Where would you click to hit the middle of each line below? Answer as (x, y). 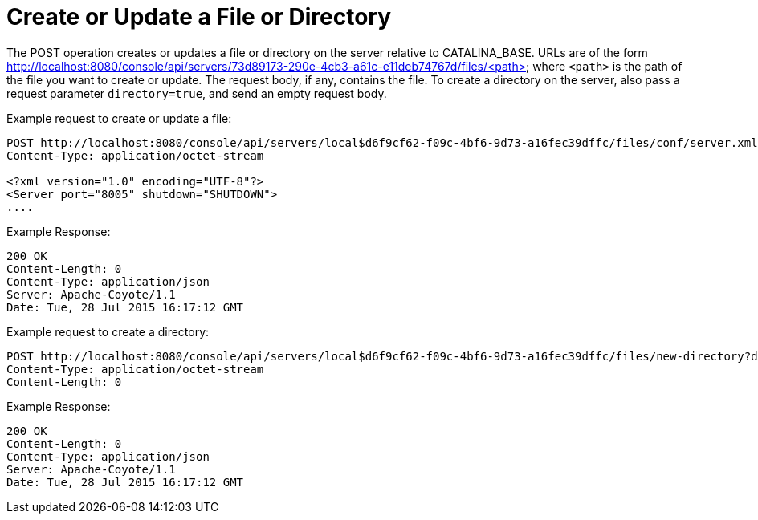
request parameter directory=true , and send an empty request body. (197, 93)
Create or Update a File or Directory (199, 17)
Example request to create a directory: (108, 331)
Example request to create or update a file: (119, 118)
